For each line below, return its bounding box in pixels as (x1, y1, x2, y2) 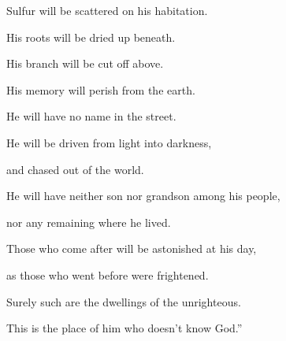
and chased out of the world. (6, 161, 144, 177)
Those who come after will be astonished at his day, (6, 240, 257, 257)
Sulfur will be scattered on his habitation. (6, 2, 208, 18)
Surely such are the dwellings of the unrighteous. (6, 293, 241, 309)
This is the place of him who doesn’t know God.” (6, 320, 243, 336)
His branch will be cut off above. (6, 55, 164, 72)
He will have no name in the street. (6, 108, 176, 124)
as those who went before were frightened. (6, 266, 209, 283)
